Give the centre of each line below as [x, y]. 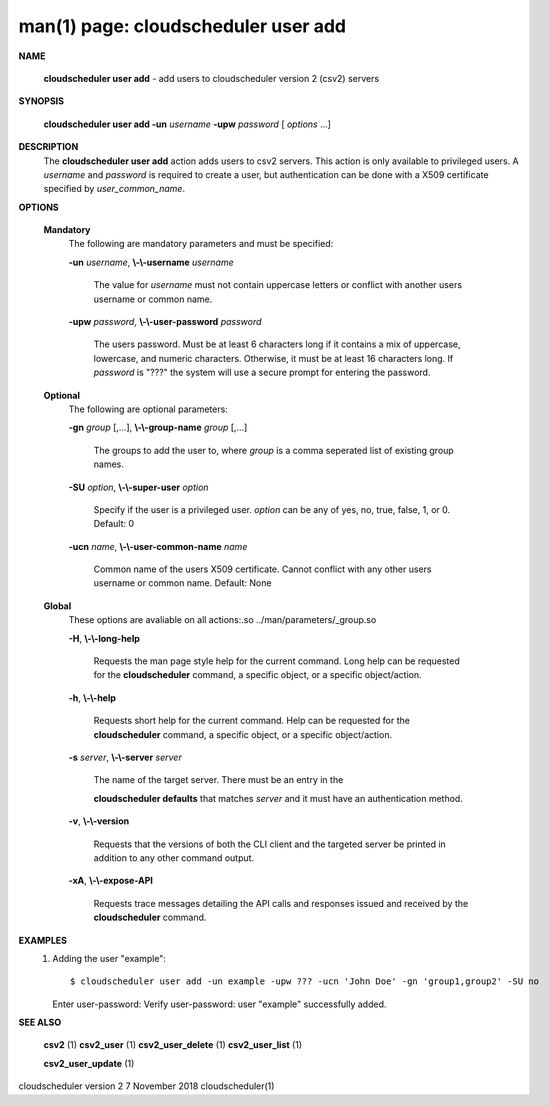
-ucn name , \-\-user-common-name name [158, 546]
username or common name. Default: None [182, 583]
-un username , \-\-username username [151, 262]
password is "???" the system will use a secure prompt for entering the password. [262, 372]
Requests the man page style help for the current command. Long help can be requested [276, 661]
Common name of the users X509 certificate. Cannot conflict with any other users [262, 569]
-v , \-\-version [99, 821]
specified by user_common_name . [114, 189]
